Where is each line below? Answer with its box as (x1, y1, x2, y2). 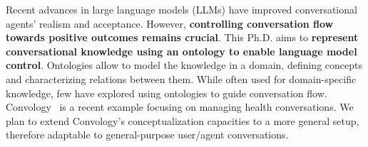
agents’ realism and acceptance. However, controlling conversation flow (6, 16, 334, 31)
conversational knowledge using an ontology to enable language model (6, 43, 357, 58)
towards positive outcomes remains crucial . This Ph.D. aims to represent (6, 30, 359, 45)
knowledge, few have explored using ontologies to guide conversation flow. (6, 85, 327, 100)
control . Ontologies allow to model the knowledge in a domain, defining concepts (6, 58, 362, 72)
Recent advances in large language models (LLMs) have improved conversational (6, 2, 357, 16)
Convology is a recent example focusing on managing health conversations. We (6, 99, 354, 114)
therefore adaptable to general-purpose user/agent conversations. (6, 127, 289, 142)
